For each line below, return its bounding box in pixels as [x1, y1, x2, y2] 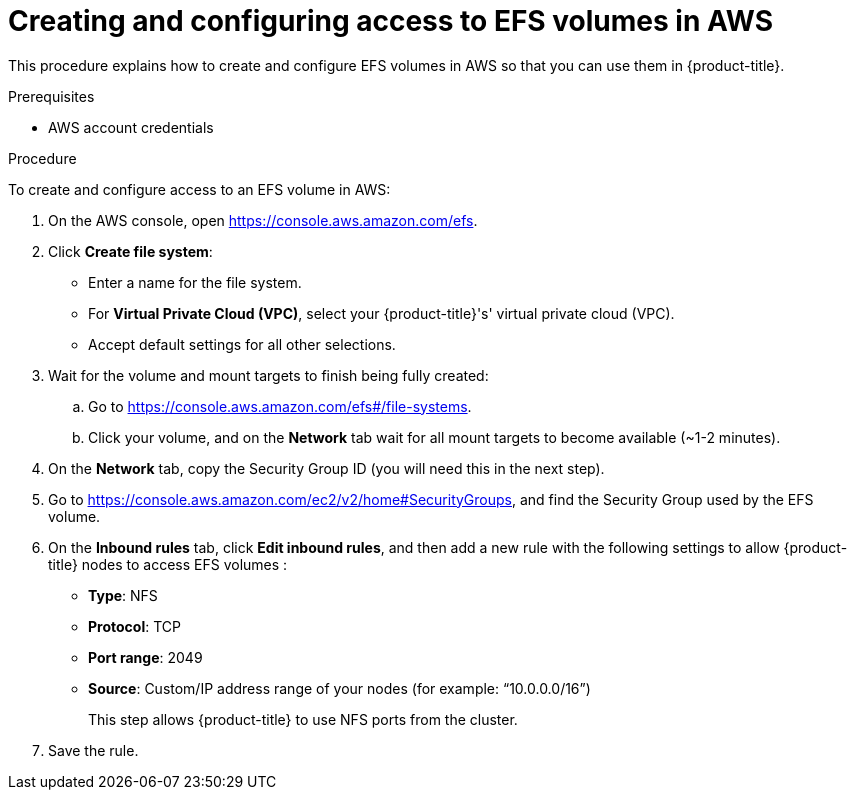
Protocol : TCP [88, 617, 181, 635]
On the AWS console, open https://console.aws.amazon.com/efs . [48, 211, 478, 229]
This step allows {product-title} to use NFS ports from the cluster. [88, 710, 518, 728]
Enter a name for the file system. [88, 273, 302, 291]
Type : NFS [88, 586, 158, 604]
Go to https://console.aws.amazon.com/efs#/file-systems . [88, 397, 472, 415]
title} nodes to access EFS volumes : [48, 555, 288, 573]
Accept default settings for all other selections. [88, 335, 396, 353]
